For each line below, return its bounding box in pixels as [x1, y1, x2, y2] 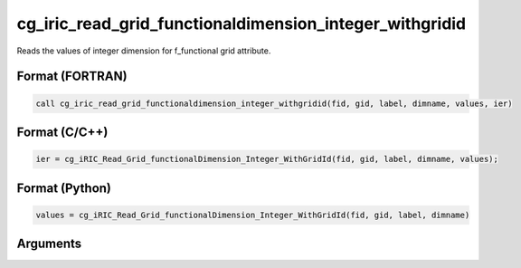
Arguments [16, 236, 82, 252]
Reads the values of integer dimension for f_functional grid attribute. [16, 45, 271, 56]
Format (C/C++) [16, 124, 109, 139]
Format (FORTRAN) [16, 69, 128, 84]
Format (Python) [16, 180, 112, 196]
